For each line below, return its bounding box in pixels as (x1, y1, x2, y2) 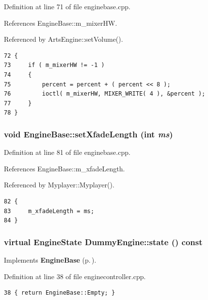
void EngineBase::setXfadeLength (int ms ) (4, 128, 173, 140)
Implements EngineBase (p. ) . (4, 254, 96, 265)
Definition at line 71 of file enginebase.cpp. (4, 1, 130, 11)
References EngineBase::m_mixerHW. (4, 17, 117, 28)
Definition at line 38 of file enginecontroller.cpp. (4, 271, 146, 281)
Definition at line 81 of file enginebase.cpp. (4, 147, 130, 157)
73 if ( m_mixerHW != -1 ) (4, 62, 105, 69)
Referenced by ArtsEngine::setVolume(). (4, 34, 123, 44)
